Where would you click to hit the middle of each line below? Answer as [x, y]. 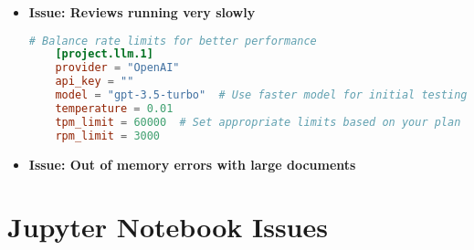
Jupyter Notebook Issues [168, 227]
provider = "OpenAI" [117, 68]
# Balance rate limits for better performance [173, 41]
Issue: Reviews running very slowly [142, 12]
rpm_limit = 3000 [108, 135]
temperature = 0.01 [114, 108]
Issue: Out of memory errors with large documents [192, 164]
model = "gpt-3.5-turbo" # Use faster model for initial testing [261, 95]
